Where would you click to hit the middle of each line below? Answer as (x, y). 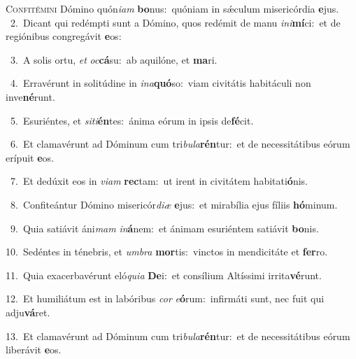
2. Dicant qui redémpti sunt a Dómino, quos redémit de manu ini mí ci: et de (175, 22)
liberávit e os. (34, 350)
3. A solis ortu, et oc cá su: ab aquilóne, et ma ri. (114, 59)
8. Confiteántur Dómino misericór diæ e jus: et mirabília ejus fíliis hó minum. (174, 204)
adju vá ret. (28, 312)
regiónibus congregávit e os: (64, 36)
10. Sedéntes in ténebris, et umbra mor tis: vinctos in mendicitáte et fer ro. (167, 252)
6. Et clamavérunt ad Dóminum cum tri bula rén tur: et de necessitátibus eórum (180, 144)
